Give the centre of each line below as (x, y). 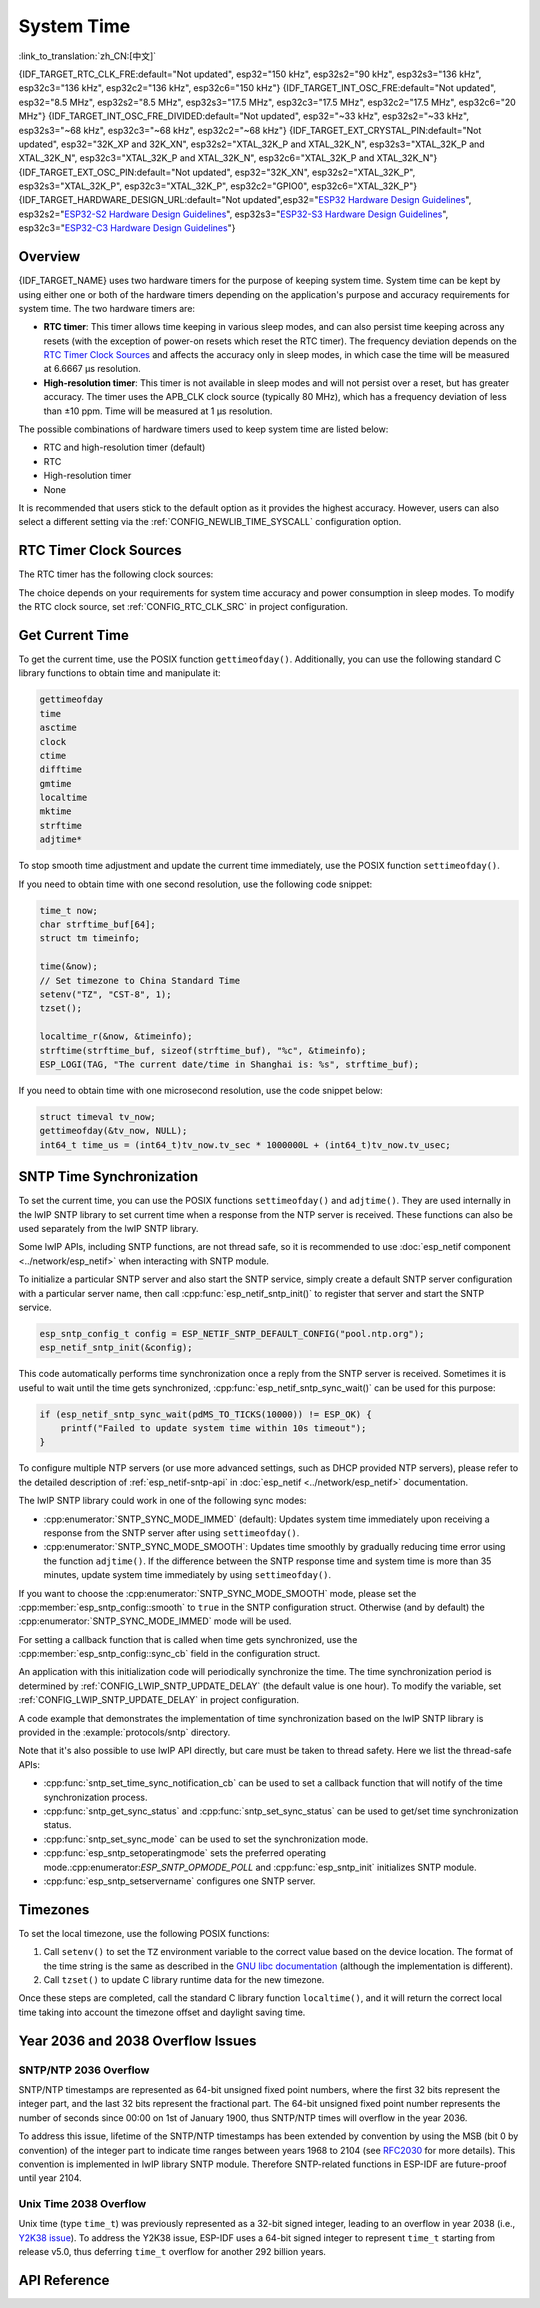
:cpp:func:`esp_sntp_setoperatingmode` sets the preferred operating (185, 1853)
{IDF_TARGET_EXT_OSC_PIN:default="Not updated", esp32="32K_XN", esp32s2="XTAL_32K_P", (217, 172)
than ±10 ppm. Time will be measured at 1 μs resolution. (158, 411)
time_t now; (69, 910)
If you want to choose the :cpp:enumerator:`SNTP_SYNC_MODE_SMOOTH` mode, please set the (217, 1593)
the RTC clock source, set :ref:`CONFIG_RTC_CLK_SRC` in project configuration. (183, 607)
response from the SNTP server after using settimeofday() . (171, 1532)
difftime (61, 769)
